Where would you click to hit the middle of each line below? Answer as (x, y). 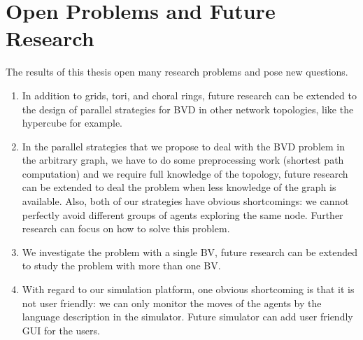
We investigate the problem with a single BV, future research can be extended (190, 252)
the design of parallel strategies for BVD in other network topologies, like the (188, 109)
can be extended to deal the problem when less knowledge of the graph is (179, 187)
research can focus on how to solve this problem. (126, 228)
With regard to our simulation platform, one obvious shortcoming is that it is (188, 289)
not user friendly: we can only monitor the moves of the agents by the (172, 303)
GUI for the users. (61, 330)
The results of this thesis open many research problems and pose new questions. (177, 72)
